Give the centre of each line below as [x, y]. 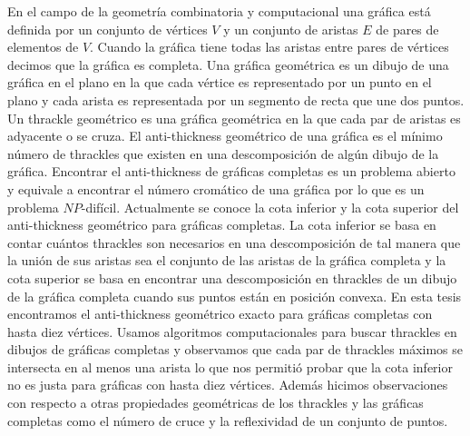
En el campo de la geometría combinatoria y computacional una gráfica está [219, 11]
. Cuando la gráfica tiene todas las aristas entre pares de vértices [269, 47]
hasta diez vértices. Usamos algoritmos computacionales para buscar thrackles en [232, 331]
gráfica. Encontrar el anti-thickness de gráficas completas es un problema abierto [231, 171]
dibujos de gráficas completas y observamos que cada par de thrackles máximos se [235, 349]
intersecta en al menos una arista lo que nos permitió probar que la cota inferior [230, 367]
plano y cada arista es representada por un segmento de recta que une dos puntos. [236, 99]
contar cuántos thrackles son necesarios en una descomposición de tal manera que [234, 242]
